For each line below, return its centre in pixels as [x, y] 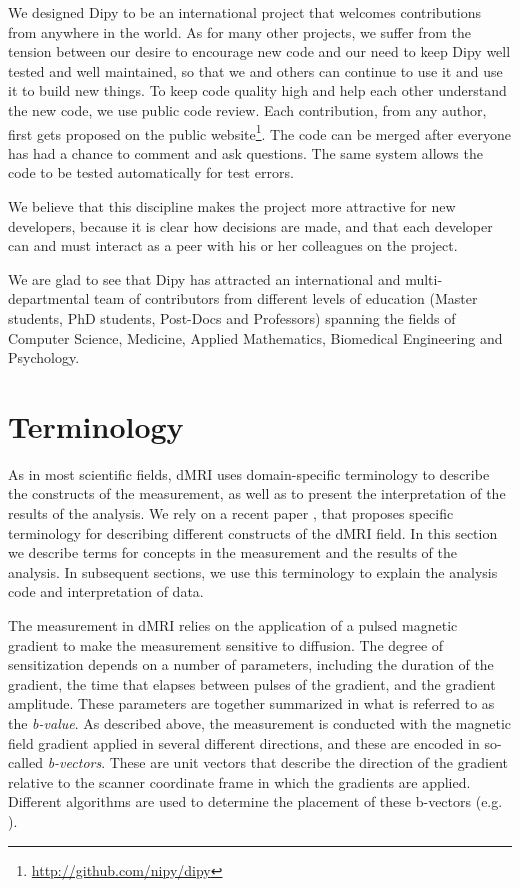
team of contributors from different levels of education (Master [285, 298]
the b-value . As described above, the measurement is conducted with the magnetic [259, 723]
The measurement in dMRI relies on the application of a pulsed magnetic [233, 625]
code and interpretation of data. [106, 591]
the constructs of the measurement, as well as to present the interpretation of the [257, 493]
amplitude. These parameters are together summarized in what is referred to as [251, 703]
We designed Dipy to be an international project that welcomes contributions [245, 12]
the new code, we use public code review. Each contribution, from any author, [247, 109]
